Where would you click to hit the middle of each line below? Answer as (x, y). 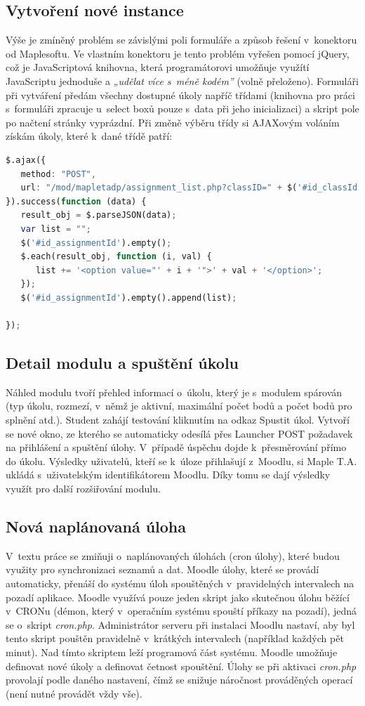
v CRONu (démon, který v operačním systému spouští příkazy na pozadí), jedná (181, 611)
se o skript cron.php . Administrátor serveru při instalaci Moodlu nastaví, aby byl (180, 624)
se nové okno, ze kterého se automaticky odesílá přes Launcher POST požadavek (179, 433)
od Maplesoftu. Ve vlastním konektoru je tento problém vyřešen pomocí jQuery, (178, 53)
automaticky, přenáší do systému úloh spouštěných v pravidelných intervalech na (180, 583)
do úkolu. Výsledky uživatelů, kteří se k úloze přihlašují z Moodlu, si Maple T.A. (181, 460)
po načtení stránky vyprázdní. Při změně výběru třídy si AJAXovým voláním (173, 122)
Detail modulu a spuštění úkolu (122, 363)
